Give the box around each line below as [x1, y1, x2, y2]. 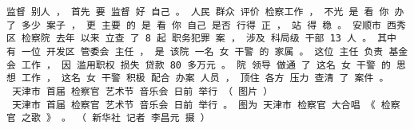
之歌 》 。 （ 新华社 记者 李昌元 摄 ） [22, 112, 210, 124]
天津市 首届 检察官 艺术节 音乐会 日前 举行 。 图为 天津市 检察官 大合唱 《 [12, 99, 376, 111]
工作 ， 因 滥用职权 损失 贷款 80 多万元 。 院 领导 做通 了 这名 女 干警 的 [22, 59, 391, 71]
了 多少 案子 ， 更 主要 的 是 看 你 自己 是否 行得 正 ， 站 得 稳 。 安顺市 [6, 19, 381, 31]
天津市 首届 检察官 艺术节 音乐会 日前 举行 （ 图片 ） [12, 85, 273, 97]
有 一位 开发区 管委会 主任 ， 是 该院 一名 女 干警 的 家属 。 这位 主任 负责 [6, 45, 384, 57]
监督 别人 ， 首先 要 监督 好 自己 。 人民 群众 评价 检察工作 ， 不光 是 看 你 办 [6, 6, 404, 18]
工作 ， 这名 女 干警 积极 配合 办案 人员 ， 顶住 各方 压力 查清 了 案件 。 [22, 72, 389, 84]
